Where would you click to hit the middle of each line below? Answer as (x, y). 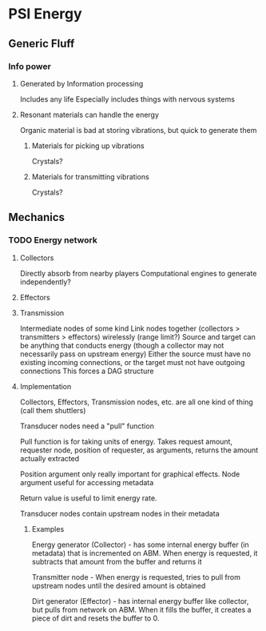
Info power (30, 66)
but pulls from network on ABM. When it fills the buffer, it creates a (141, 609)
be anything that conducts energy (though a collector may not (122, 345)
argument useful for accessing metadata (87, 482)
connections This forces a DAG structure (87, 371)
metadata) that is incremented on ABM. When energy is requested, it (145, 553)
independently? (46, 282)
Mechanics (37, 217)
